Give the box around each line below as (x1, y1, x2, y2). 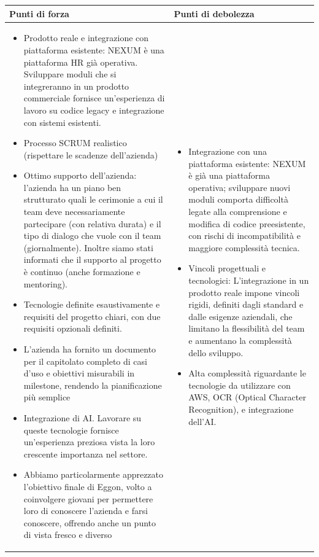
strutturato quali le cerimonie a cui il (23, 193, 163, 206)
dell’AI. (188, 415, 217, 427)
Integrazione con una (188, 145, 267, 158)
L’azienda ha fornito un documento (23, 343, 156, 355)
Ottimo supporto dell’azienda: (23, 169, 137, 182)
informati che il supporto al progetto (23, 253, 161, 266)
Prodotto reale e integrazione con (23, 31, 149, 44)
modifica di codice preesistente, (188, 217, 306, 230)
